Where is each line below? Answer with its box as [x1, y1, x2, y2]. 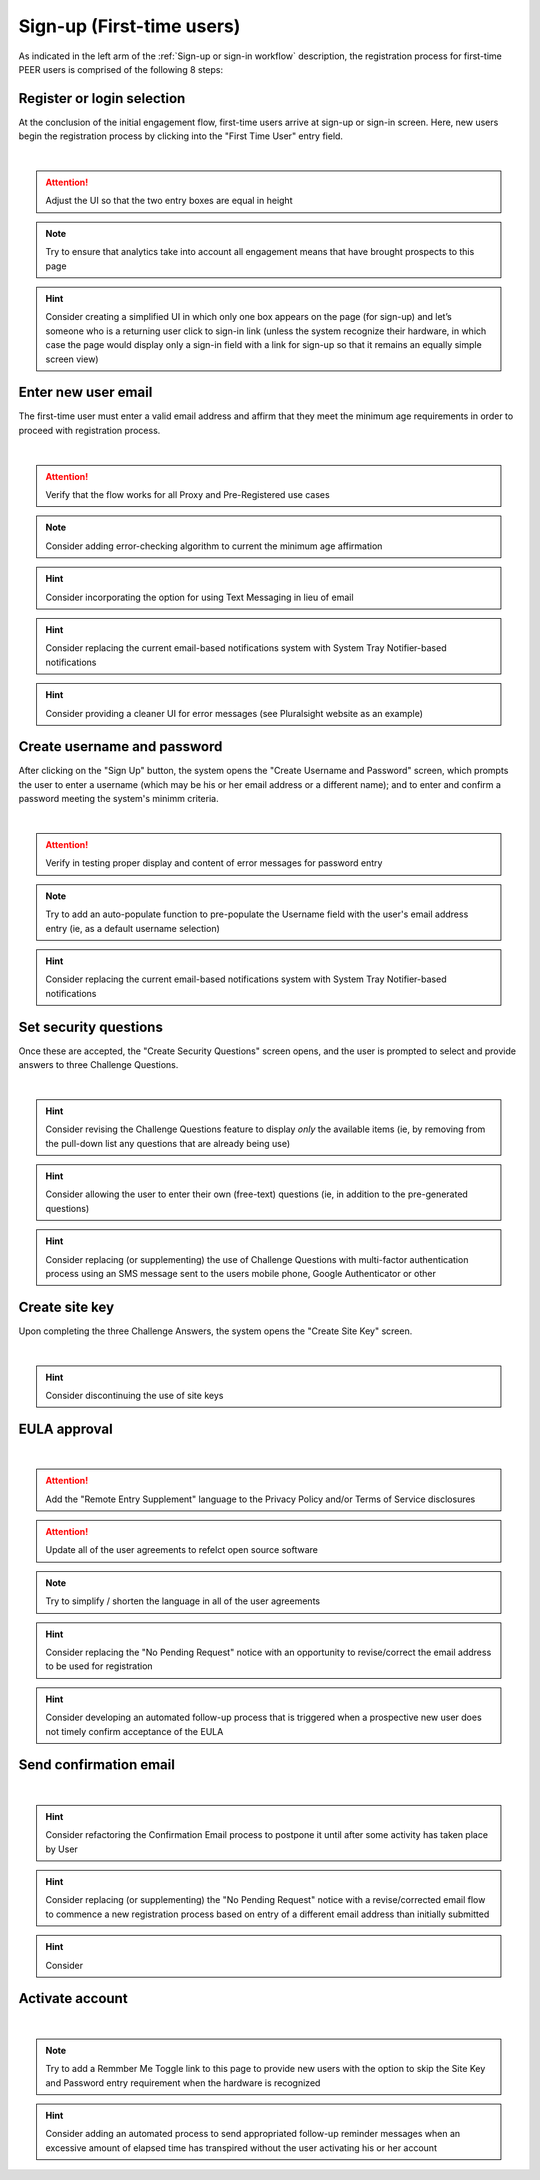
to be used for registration [45, 1660, 154, 1672]
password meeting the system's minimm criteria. [18, 793, 219, 805]
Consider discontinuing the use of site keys [45, 1390, 224, 1401]
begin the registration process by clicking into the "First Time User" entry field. [18, 130, 344, 142]
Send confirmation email [18, 1756, 175, 1774]
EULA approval [18, 1420, 114, 1437]
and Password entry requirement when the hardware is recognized [45, 2076, 321, 2089]
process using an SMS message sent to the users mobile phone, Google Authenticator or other [45, 1267, 437, 1279]
